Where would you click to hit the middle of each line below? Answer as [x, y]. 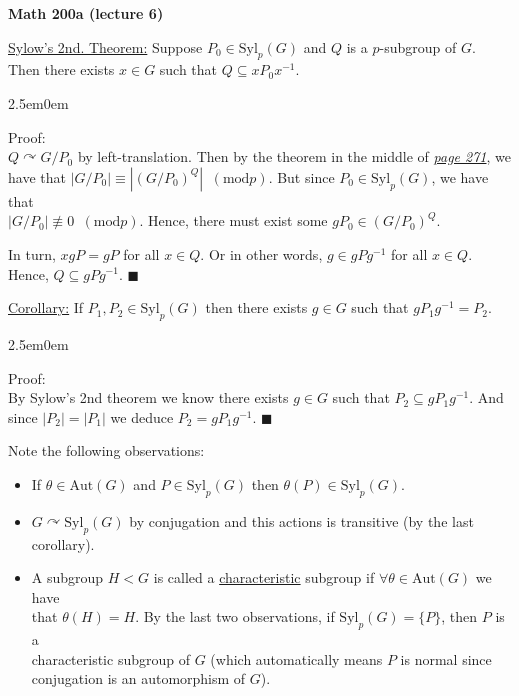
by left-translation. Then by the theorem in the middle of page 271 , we [294, 156]
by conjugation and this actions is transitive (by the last [301, 520]
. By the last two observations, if [235, 616]
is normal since [446, 658]
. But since [301, 176]
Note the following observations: [106, 450]
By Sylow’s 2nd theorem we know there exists [148, 397]
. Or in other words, [261, 253]
